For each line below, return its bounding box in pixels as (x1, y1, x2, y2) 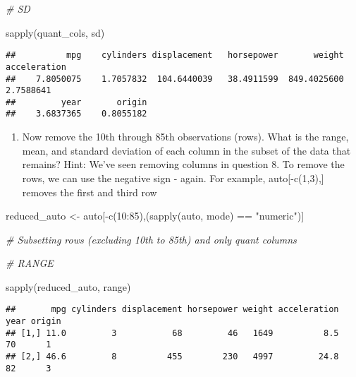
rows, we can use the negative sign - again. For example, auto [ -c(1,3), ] (22, 170, 324, 185)
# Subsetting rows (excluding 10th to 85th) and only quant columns (6, 232, 297, 246)
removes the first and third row (22, 184, 157, 199)
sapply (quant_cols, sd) (6, 25, 105, 40)
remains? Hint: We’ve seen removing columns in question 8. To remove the (22, 157, 345, 172)
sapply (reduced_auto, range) (6, 279, 131, 294)
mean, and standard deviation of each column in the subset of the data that (22, 143, 351, 157)
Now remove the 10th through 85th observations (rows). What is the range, (22, 129, 349, 144)
